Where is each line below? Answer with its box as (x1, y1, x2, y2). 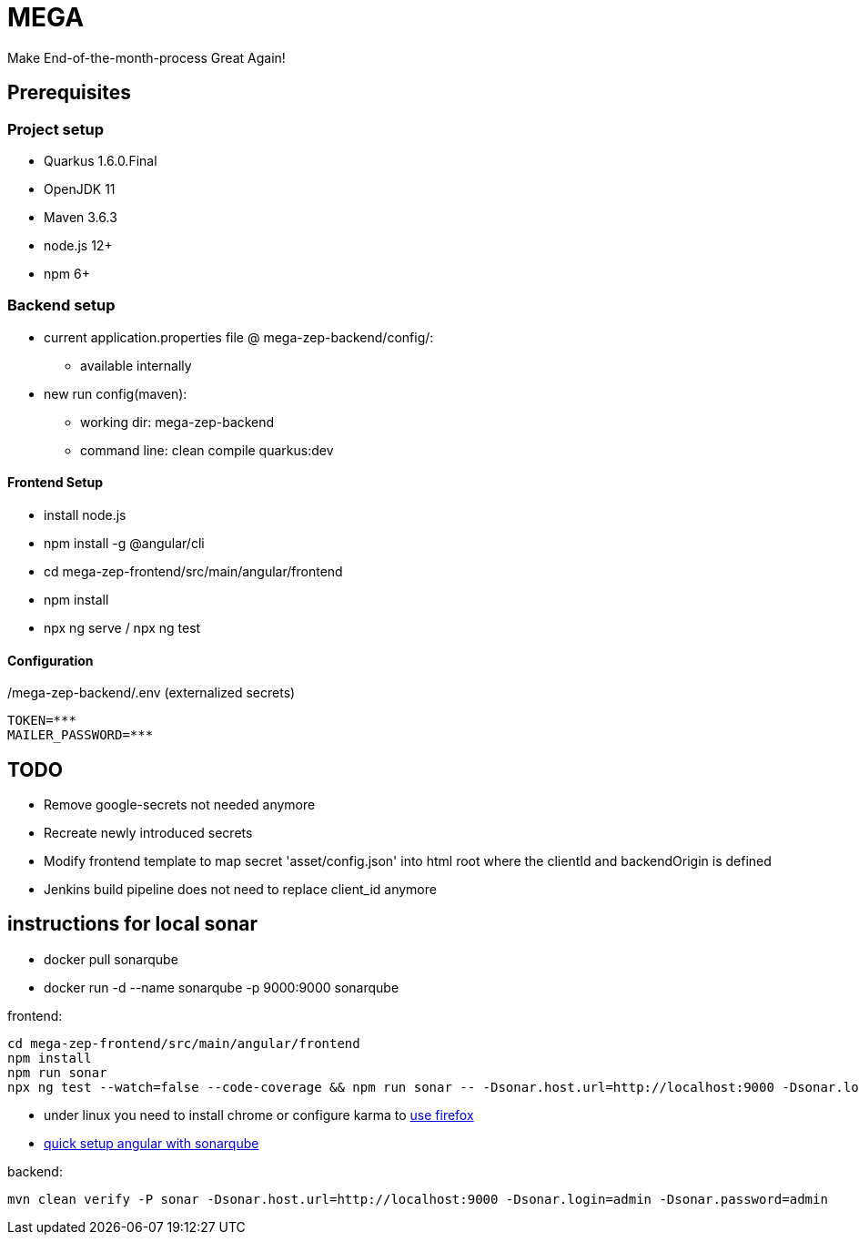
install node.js (44, 506, 126, 523)
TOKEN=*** (7, 713, 76, 728)
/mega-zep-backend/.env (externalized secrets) (7, 685, 296, 701)
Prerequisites (7, 81, 131, 105)
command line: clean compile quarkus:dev (80, 442, 334, 458)
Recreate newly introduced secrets (44, 825, 253, 840)
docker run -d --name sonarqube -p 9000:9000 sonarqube (44, 979, 399, 995)
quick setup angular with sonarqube (44, 1135, 259, 1151)
